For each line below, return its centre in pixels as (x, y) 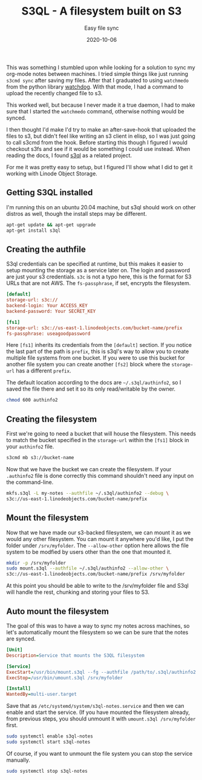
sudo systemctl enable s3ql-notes (50, 736)
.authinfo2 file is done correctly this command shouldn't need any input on (100, 476)
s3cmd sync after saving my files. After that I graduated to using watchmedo (98, 80)
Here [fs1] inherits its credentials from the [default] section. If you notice (99, 345)
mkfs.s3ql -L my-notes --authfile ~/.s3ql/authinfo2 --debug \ (88, 493)
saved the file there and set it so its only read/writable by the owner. (91, 389)
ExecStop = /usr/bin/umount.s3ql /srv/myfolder (64, 677)
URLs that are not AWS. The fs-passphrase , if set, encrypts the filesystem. (99, 283)
